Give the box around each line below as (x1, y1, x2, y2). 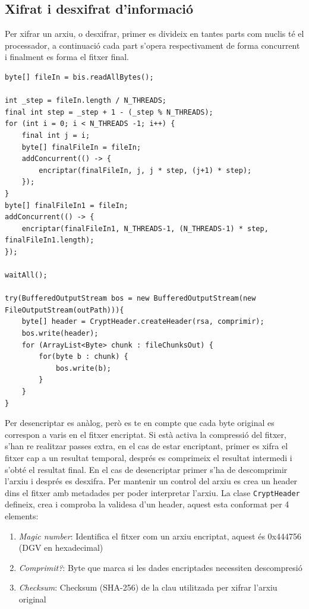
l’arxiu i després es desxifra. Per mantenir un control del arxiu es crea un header (5, 475, 298, 487)
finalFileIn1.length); (5, 236, 94, 245)
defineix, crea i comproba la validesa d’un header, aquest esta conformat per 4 (5, 498, 289, 510)
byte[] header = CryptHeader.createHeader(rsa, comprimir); (21, 317, 264, 326)
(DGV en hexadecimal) (18, 541, 103, 554)
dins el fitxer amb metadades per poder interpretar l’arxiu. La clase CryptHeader (5, 486, 300, 498)
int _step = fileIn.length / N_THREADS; (5, 96, 167, 105)
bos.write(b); (55, 364, 111, 373)
